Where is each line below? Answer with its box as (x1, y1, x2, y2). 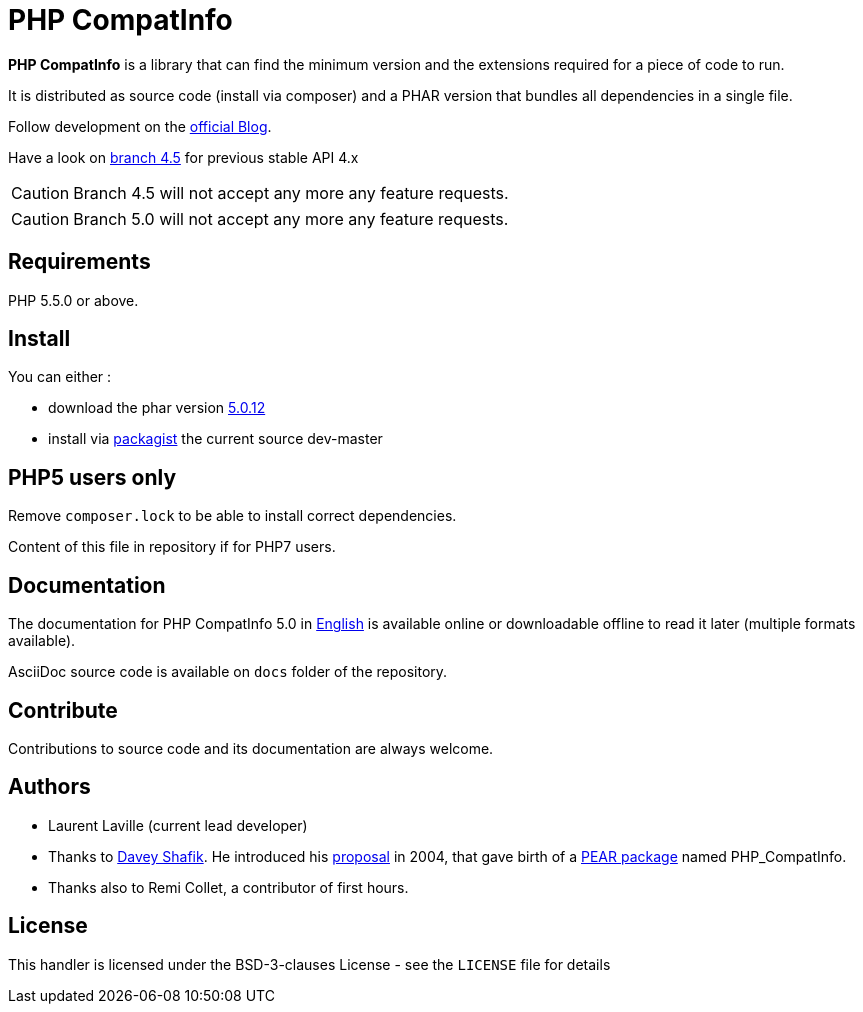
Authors (8, 774, 91, 800)
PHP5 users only (8, 464, 177, 490)
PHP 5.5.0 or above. (8, 291, 139, 309)
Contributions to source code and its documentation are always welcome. (8, 739, 494, 757)
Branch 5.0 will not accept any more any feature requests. (73, 208, 509, 229)
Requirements (8, 249, 151, 275)
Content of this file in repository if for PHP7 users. (8, 538, 336, 556)
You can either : (8, 368, 112, 386)
